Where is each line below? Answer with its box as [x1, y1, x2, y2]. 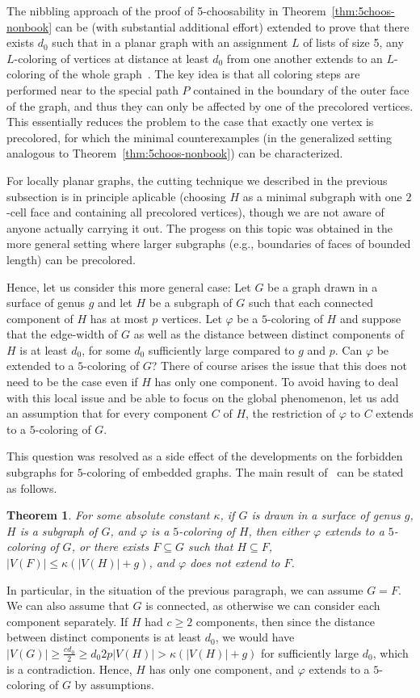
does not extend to [190, 554, 280, 570]
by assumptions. [74, 676, 154, 693]
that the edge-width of [6, 326, 118, 343]
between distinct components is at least [6, 629, 201, 645]
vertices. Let [161, 309, 222, 326]
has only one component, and [149, 660, 294, 677]
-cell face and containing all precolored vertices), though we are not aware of [6, 204, 384, 221]
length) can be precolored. [6, 250, 136, 267]
